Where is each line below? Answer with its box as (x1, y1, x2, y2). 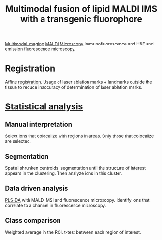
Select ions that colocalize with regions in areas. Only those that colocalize (5, 133, 154, 139)
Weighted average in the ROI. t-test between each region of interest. (5, 229, 141, 235)
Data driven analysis (5, 184, 68, 193)
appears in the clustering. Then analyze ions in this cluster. (5, 170, 122, 176)
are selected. (5, 138, 31, 144)
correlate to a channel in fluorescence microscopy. (5, 202, 106, 208)
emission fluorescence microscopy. (5, 46, 76, 52)
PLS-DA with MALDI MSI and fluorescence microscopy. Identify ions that (5, 197, 150, 203)
